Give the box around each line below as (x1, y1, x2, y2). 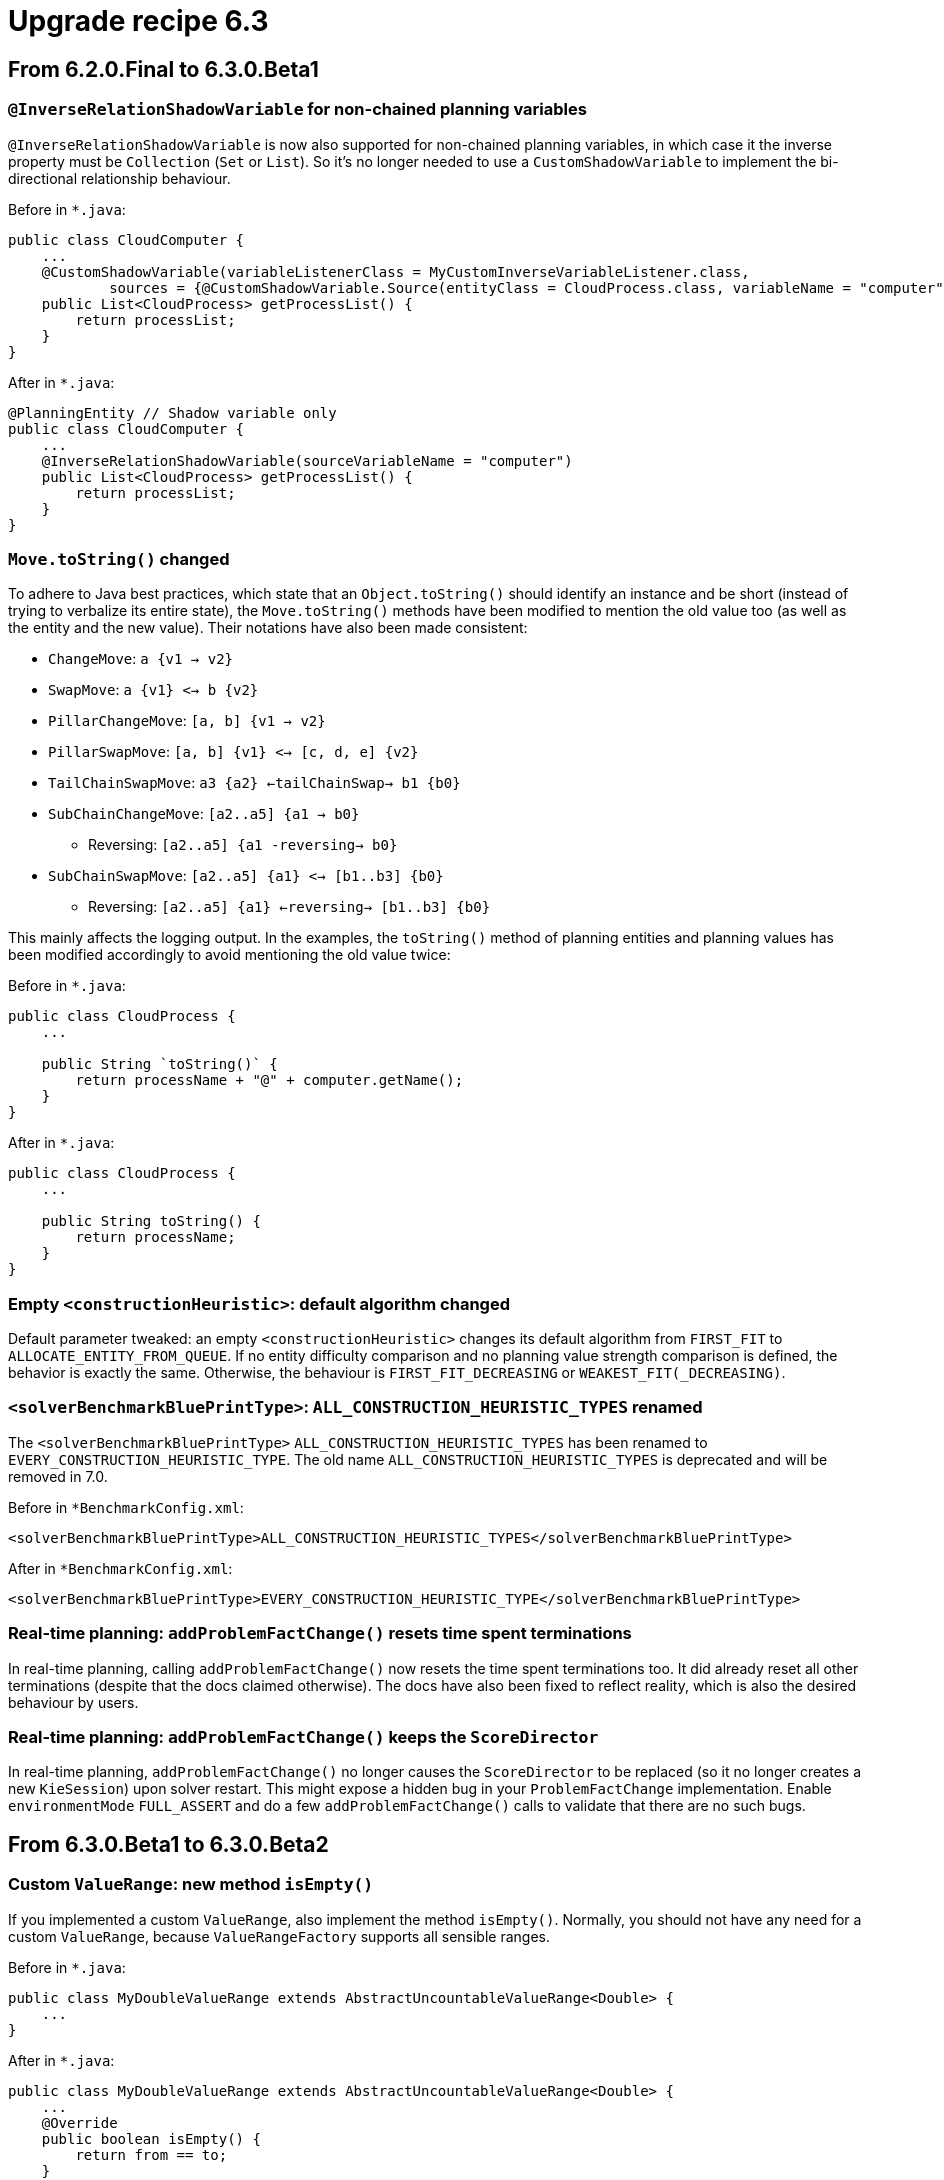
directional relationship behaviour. (8, 169, 231, 187)
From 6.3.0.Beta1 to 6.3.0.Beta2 (8, 1831, 329, 1857)
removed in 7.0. (8, 1467, 108, 1485)
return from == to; (75, 2146, 228, 2163)
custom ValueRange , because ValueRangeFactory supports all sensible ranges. (8, 1927, 551, 1945)
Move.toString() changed (8, 548, 230, 569)
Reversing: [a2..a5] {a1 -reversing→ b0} (88, 836, 398, 854)
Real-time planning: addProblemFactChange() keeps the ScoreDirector (8, 1726, 599, 1747)
